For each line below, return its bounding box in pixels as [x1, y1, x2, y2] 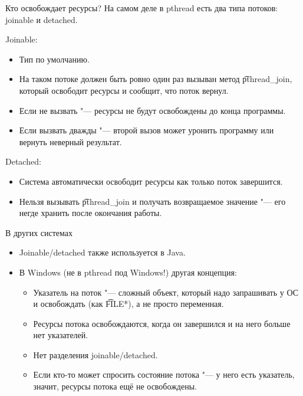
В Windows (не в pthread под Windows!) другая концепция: [19, 266, 237, 278]
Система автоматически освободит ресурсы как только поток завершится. [19, 175, 283, 187]
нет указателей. [33, 329, 88, 341]
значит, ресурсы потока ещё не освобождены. [33, 380, 197, 392]
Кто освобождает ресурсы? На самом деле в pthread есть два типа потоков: [5, 2, 278, 14]
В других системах [5, 226, 73, 238]
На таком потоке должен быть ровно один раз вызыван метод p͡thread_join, [19, 73, 292, 85]
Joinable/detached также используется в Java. [19, 246, 186, 258]
